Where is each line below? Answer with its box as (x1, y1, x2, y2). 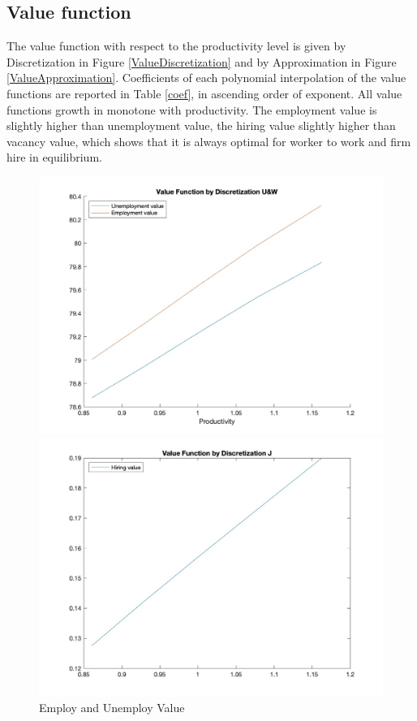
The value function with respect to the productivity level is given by (6, 37, 346, 54)
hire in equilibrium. (6, 149, 102, 166)
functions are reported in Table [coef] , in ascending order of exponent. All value (6, 84, 402, 101)
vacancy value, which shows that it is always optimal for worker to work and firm (6, 132, 411, 149)
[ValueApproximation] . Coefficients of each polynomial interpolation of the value (6, 69, 406, 86)
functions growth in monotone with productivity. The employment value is (6, 101, 377, 118)
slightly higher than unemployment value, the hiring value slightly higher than (6, 117, 396, 134)
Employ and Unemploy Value (39, 699, 185, 716)
